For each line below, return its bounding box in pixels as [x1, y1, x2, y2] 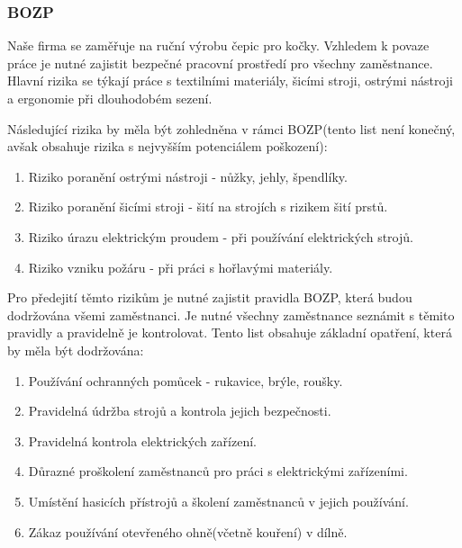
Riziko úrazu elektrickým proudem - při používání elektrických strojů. [28, 227, 413, 246]
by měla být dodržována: [7, 340, 144, 359]
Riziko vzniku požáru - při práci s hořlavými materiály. [28, 257, 333, 276]
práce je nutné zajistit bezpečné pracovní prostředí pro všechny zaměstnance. [7, 53, 433, 72]
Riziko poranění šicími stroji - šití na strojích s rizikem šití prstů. [28, 197, 388, 216]
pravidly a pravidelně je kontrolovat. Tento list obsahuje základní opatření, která [7, 323, 452, 342]
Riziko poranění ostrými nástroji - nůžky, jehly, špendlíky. [28, 166, 348, 185]
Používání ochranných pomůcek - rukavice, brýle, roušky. [28, 371, 343, 390]
